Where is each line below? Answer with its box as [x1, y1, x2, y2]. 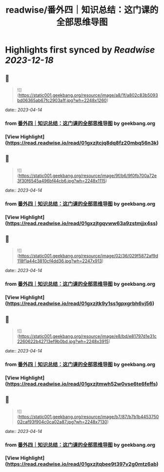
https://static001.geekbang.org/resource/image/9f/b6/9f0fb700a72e [19, 173, 157, 178]
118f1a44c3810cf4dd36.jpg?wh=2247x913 [17, 258, 102, 264]
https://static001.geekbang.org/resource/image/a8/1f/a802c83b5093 [19, 92, 158, 98]
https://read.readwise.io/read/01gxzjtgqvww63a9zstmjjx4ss [7, 220, 156, 227]
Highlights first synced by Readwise [5, 44, 155, 56]
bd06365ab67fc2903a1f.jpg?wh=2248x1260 [17, 98, 107, 103]
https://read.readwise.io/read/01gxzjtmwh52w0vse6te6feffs [7, 380, 156, 387]
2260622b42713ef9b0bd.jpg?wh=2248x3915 [17, 338, 109, 344]
